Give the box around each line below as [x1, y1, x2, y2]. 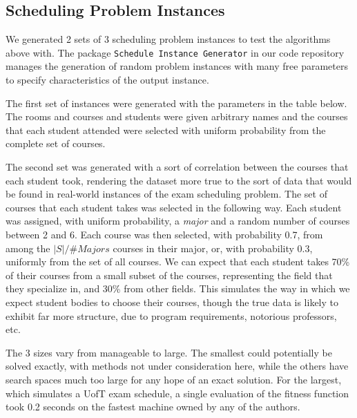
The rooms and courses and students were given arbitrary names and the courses [6, 109, 348, 124]
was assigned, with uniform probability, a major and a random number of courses [6, 213, 350, 228]
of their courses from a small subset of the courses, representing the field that [6, 267, 333, 282]
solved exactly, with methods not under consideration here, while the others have [6, 359, 349, 373]
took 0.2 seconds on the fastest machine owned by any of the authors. [6, 399, 300, 414]
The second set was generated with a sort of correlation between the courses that [6, 160, 349, 174]
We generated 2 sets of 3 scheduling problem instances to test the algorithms [6, 32, 331, 46]
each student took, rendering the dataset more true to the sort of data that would [6, 173, 352, 187]
